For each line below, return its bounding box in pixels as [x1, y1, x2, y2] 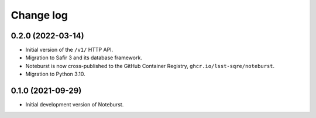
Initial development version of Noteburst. [25, 101, 124, 108]
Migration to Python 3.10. [25, 70, 85, 78]
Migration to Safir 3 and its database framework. [25, 54, 143, 61]
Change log [11, 9, 68, 22]
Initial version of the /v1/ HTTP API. [25, 47, 114, 53]
